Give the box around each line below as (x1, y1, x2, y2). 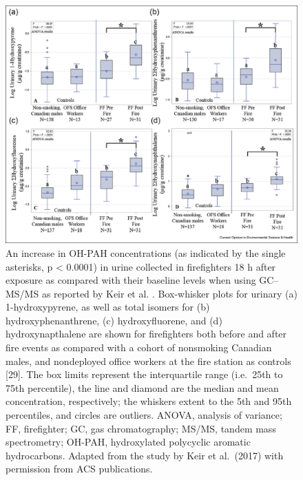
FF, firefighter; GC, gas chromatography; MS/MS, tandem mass (6, 421, 276, 435)
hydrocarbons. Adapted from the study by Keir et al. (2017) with (6, 448, 284, 462)
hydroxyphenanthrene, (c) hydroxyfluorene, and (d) (6, 313, 222, 327)
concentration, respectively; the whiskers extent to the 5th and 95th (6, 394, 292, 408)
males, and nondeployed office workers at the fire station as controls (6, 353, 291, 368)
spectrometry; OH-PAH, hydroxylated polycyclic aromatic (6, 435, 251, 449)
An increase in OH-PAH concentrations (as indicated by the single (6, 245, 286, 260)
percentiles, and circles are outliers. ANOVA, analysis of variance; (6, 408, 282, 422)
